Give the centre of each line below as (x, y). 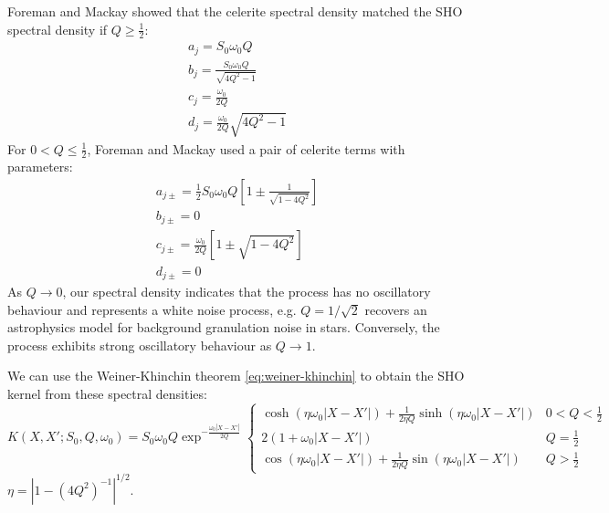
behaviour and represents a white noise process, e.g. (152, 309)
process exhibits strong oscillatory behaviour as (140, 345)
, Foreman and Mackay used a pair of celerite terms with (246, 148)
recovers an (396, 309)
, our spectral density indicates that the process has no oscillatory (247, 291)
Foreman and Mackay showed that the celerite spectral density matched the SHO (235, 11)
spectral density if (58, 29)
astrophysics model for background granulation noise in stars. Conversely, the (224, 327)
